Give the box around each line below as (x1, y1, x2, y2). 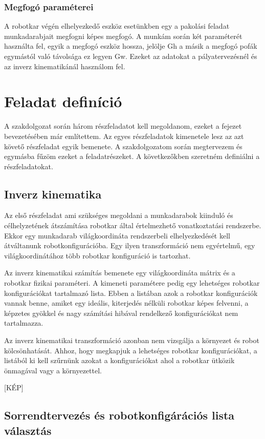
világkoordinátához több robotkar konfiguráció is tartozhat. (4, 250, 191, 261)
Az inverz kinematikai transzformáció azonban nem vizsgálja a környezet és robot (4, 335, 259, 346)
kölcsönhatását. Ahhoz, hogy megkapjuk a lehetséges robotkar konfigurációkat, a (4, 345, 257, 355)
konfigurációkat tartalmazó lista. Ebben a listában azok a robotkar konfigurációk (4, 287, 258, 298)
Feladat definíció (4, 91, 122, 112)
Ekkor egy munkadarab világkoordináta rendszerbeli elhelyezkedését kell (4, 230, 230, 241)
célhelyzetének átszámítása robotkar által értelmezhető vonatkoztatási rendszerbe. (4, 220, 261, 231)
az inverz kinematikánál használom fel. (4, 61, 125, 71)
